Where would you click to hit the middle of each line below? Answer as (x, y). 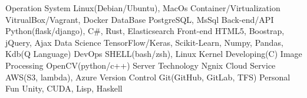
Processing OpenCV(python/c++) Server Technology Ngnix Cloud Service (141, 65)
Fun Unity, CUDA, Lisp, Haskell (64, 88)
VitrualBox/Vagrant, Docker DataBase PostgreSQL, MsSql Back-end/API (140, 19)
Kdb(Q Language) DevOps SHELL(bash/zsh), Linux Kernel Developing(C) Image (154, 54)
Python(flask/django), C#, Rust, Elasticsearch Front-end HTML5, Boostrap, (145, 31)
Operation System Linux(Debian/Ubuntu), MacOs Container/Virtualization (143, 8)
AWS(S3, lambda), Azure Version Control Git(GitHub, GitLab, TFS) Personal (148, 77)
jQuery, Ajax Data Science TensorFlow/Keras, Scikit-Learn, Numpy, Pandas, (144, 42)
